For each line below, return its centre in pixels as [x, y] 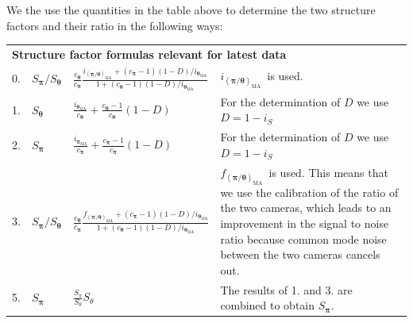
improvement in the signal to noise [305, 223]
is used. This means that [328, 172]
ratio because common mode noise [303, 238]
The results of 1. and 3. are [286, 289]
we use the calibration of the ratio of [309, 192]
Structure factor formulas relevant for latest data [149, 54]
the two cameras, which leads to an [306, 208]
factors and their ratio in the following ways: [115, 25]
